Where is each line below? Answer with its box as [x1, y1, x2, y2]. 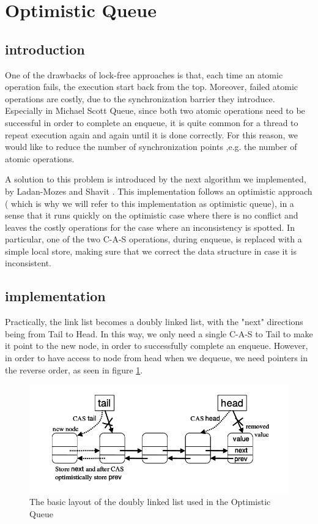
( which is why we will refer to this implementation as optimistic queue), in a [5, 196, 294, 209]
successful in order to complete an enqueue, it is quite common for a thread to [5, 116, 298, 129]
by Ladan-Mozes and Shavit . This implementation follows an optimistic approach [5, 184, 312, 197]
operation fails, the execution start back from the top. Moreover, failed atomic [5, 80, 298, 93]
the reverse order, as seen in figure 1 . [5, 363, 143, 376]
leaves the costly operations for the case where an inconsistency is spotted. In [5, 220, 295, 233]
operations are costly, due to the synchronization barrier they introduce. [5, 92, 275, 105]
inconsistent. [5, 256, 51, 269]
